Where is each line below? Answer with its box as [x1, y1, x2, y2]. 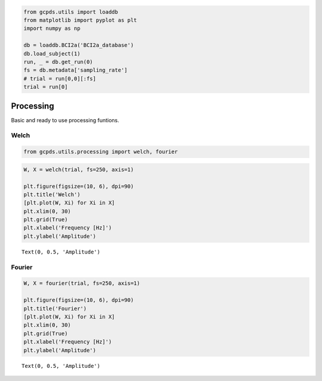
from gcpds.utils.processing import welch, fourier [23, 148, 178, 155]
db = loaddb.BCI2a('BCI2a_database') [23, 42, 134, 49]
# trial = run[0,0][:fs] [23, 75, 97, 82]
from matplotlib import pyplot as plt [23, 17, 137, 23]
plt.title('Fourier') [23, 305, 87, 312]
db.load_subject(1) [23, 50, 80, 57]
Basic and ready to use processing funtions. [11, 116, 119, 123]
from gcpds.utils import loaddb [23, 8, 119, 15]
